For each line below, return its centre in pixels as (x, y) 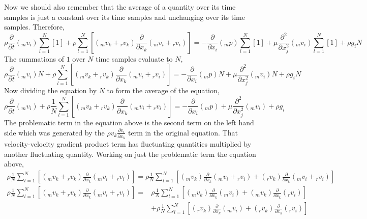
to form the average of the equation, (163, 90)
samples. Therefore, (34, 27)
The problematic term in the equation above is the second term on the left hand (129, 122)
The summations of (34, 58)
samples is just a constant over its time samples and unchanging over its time (125, 17)
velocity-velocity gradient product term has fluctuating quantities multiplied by (128, 144)
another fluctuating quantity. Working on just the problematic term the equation (130, 154)
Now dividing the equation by (51, 90)
